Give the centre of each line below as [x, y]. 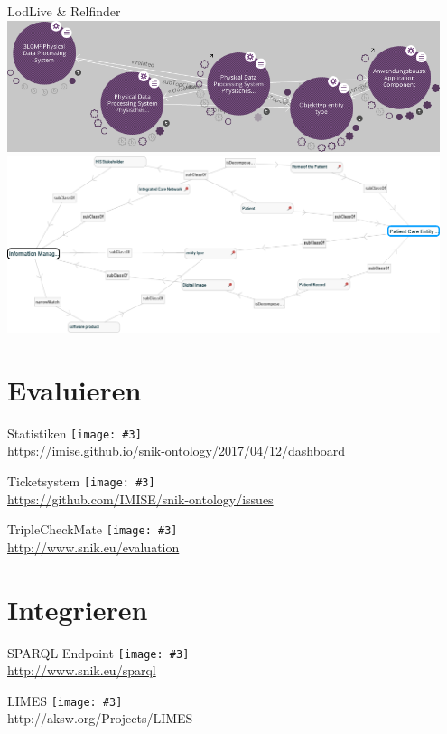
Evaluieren [74, 389]
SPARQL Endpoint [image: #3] [98, 652]
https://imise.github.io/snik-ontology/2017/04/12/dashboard [177, 451]
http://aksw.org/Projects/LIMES [100, 718]
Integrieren [78, 609]
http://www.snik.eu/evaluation [93, 546]
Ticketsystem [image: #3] [81, 480]
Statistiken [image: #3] [74, 433]
